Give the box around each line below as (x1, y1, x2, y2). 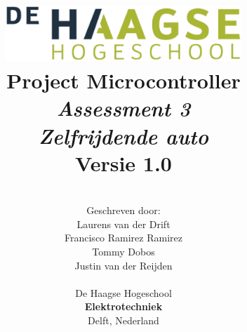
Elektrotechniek (84, 299, 163, 314)
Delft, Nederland (88, 313, 159, 328)
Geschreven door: (86, 203, 161, 218)
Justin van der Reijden (74, 258, 173, 272)
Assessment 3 (56, 93, 191, 123)
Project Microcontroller (6, 66, 241, 95)
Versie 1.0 (75, 148, 172, 177)
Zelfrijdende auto (38, 121, 209, 150)
